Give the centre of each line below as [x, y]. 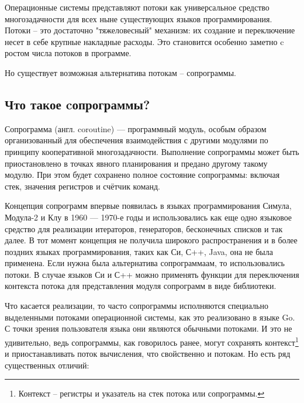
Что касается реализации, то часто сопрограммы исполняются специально [137, 306]
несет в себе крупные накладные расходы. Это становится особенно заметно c [144, 41]
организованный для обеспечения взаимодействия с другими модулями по [137, 140]
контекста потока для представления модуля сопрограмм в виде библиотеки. [141, 286]
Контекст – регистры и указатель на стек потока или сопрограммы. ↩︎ [141, 393]
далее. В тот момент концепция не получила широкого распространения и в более [151, 240]
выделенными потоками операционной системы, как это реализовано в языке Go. [150, 317]
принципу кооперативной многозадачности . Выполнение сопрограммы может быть [152, 151]
